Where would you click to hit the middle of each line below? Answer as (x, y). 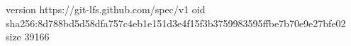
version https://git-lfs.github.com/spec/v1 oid (106, 9)
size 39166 (28, 37)
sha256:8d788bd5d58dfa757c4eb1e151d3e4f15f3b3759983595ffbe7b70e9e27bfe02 (176, 23)
